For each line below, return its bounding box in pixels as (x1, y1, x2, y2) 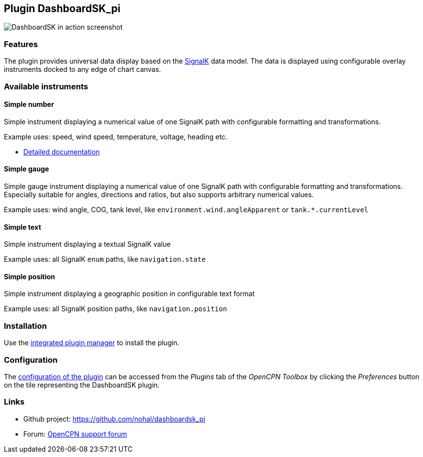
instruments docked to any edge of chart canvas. (4, 65, 161, 74)
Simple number (4, 100, 54, 109)
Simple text (4, 222, 41, 231)
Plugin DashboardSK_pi (4, 2, 120, 15)
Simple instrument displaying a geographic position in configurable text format (4, 289, 255, 298)
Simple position (4, 272, 55, 281)
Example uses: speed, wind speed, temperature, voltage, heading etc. (4, 132, 228, 141)
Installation (4, 321, 47, 331)
